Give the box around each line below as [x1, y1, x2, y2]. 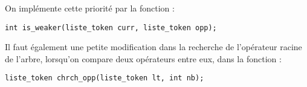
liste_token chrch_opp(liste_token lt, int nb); [5, 74, 204, 83]
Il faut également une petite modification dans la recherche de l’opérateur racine [5, 40, 302, 53]
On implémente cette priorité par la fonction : [5, 2, 175, 14]
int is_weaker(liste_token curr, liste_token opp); [5, 23, 217, 32]
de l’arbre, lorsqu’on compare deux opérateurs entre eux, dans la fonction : [5, 52, 282, 65]
